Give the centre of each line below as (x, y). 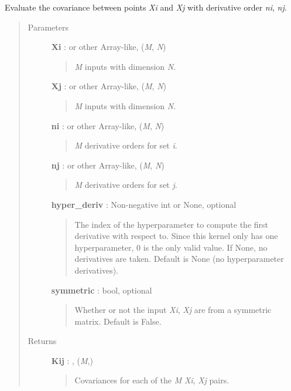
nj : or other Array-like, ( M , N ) (108, 165)
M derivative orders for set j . (126, 185)
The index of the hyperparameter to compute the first (171, 224)
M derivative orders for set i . (126, 145)
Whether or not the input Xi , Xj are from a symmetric (173, 310)
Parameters (48, 27)
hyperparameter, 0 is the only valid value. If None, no (171, 247)
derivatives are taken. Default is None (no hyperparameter (179, 259)
